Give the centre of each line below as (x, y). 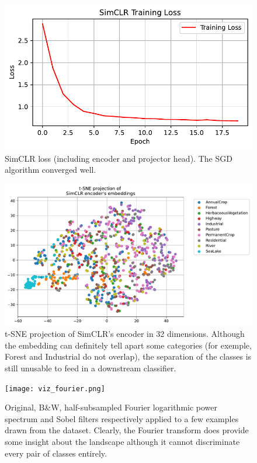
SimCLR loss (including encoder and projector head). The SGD (119, 158)
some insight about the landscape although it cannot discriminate (122, 441)
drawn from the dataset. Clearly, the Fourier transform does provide (127, 430)
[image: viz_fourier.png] (55, 389)
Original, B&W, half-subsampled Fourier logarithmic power (111, 407)
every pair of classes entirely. (56, 453)
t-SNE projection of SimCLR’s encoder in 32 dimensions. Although (125, 334)
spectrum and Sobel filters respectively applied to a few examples (122, 418)
